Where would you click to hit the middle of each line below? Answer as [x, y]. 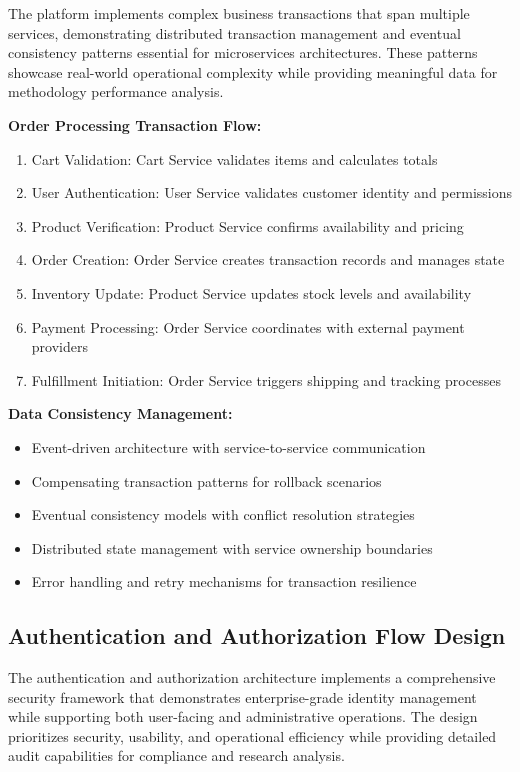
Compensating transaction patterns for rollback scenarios [206, 480]
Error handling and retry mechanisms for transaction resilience [224, 581]
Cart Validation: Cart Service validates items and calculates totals [234, 158]
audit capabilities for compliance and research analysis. [176, 755]
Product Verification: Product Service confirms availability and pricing [247, 225]
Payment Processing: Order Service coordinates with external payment [248, 326]
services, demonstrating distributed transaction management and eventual [234, 32]
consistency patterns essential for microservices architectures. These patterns [243, 52]
